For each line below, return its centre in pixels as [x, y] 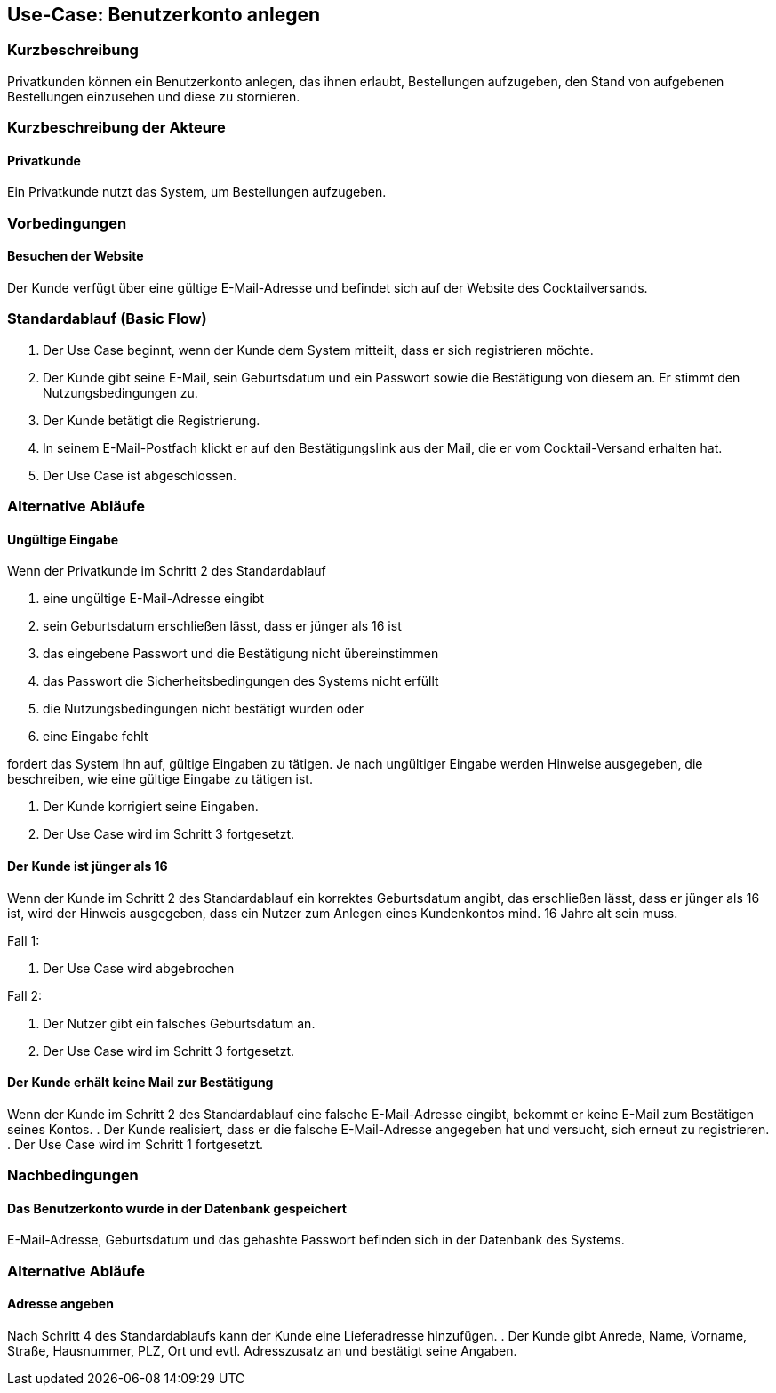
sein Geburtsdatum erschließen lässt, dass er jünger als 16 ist [222, 626]
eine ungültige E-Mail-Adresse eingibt [153, 599]
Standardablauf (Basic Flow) [107, 319]
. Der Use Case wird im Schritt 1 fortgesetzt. [136, 1144]
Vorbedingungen [67, 223]
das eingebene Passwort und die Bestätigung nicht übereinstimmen [241, 654]
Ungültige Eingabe [63, 539]
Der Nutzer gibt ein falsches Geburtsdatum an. [179, 1023]
